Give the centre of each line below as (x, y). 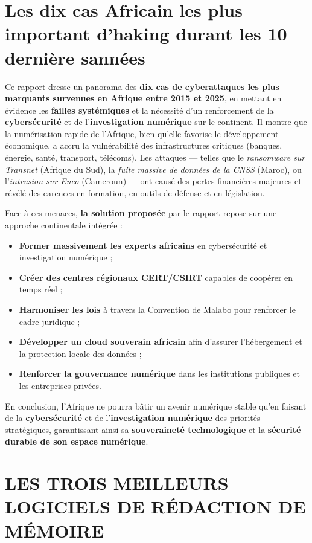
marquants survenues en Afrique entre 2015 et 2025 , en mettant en (143, 98)
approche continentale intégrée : (64, 225)
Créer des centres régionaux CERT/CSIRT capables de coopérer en (156, 277)
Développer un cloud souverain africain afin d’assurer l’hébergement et (161, 342)
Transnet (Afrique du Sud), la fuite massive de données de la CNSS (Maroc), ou (153, 169)
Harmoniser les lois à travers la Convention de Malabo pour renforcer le (157, 309)
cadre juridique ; (49, 321)
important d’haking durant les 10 (146, 34)
